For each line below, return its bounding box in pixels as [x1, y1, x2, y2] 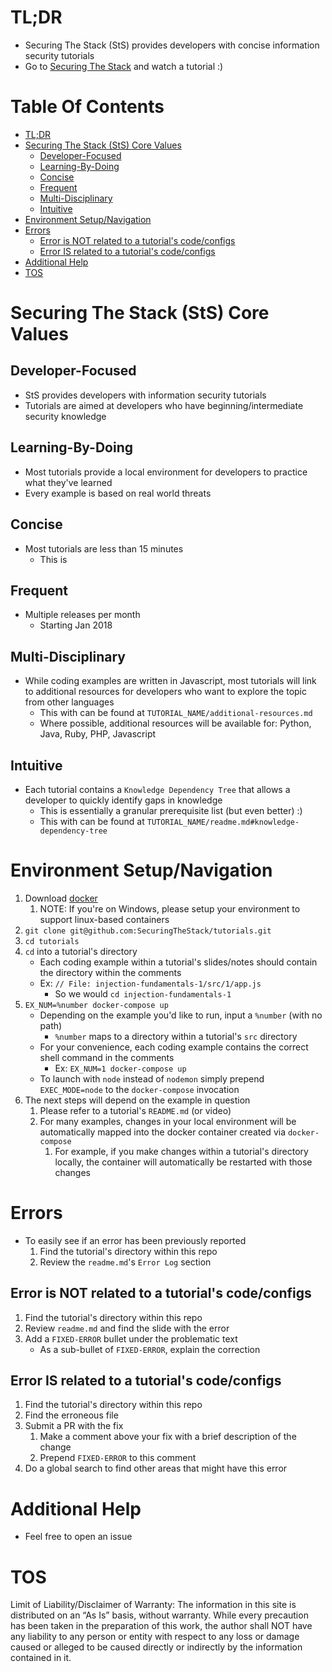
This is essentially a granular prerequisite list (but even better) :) [39, 804, 303, 816]
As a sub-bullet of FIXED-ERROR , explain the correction [39, 1343, 261, 1355]
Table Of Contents [10, 96, 165, 118]
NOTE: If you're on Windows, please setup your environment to [39, 902, 301, 915]
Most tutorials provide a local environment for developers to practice [24, 466, 308, 478]
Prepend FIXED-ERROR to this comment [39, 1452, 197, 1464]
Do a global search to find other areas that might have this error [24, 1462, 288, 1475]
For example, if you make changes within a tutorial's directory [54, 1145, 309, 1157]
